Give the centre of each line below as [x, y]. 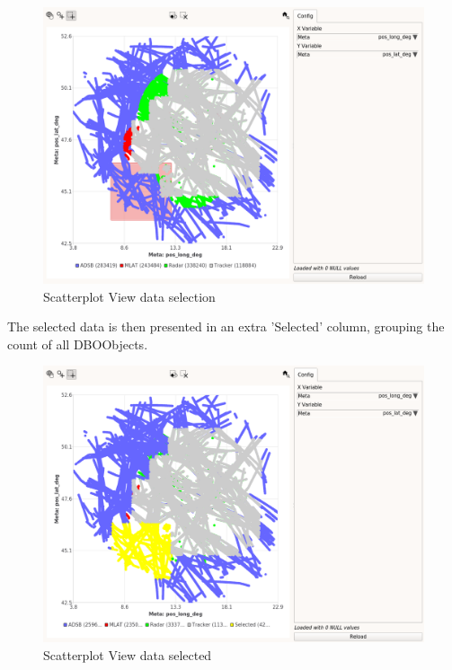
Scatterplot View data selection [129, 296]
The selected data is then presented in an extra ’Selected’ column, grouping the [226, 326]
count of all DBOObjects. [78, 344]
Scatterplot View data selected [128, 654]
